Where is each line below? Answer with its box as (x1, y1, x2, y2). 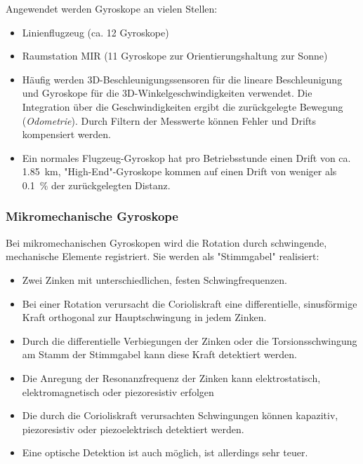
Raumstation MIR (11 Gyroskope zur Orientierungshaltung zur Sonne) (22, 48, 328, 63)
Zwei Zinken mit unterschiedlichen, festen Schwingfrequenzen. (22, 272, 287, 287)
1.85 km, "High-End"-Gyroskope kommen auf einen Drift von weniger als (22, 164, 337, 179)
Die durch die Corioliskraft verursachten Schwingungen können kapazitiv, (22, 408, 338, 423)
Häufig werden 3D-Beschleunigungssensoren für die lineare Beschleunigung (22, 71, 343, 86)
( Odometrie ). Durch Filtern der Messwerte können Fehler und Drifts (22, 113, 317, 128)
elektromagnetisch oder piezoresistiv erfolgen (22, 384, 214, 399)
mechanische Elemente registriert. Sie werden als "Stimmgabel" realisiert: (6, 249, 319, 264)
